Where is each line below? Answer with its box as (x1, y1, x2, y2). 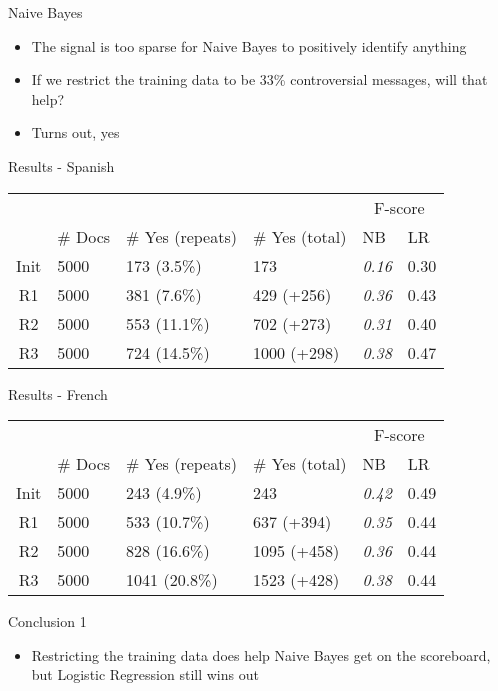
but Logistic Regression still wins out (31, 664, 259, 685)
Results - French (8, 383, 108, 404)
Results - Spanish (8, 155, 115, 176)
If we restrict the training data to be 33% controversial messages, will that (31, 69, 488, 90)
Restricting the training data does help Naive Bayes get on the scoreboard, (31, 644, 491, 665)
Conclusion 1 (8, 611, 87, 632)
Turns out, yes (31, 122, 120, 143)
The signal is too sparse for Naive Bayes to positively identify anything (31, 35, 467, 56)
